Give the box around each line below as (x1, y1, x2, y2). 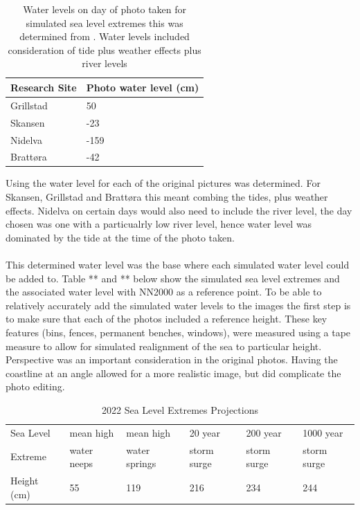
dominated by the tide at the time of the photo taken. (6, 230, 235, 244)
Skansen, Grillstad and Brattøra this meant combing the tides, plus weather (6, 190, 328, 204)
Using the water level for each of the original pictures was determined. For (6, 176, 321, 190)
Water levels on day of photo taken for (23, 2, 187, 16)
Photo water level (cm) (86, 80, 199, 94)
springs (126, 456, 156, 471)
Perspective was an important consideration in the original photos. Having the (6, 352, 338, 367)
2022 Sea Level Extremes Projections (102, 402, 258, 417)
